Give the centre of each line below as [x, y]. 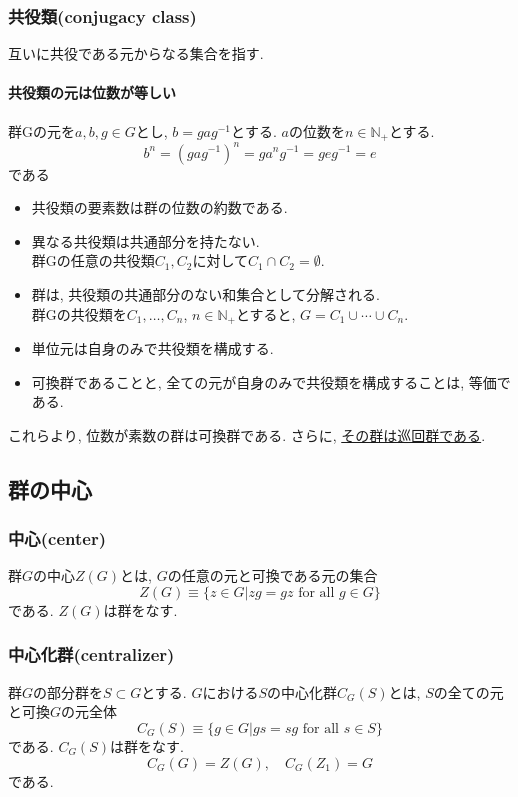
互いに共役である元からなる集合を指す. [136, 53]
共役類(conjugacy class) [102, 15]
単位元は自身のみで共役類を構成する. [152, 347]
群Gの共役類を [79, 313]
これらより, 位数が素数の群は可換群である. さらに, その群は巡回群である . [247, 434]
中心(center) [57, 538]
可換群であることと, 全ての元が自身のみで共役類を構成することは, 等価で [271, 381]
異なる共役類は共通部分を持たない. [145, 240]
